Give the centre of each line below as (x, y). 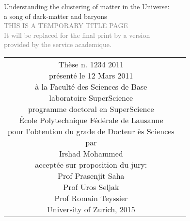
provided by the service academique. (58, 44)
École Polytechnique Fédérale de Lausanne (91, 120)
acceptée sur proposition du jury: (91, 164)
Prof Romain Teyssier (91, 198)
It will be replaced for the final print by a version (77, 35)
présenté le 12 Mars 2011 (91, 75)
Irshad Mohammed (91, 153)
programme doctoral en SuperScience (91, 109)
